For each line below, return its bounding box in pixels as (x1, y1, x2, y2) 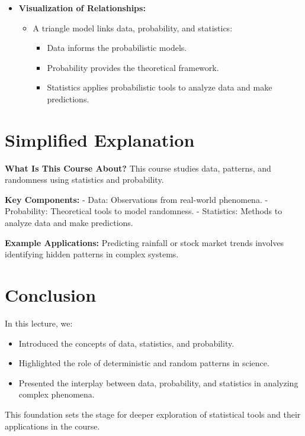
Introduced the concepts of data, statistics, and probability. (18, 337, 235, 349)
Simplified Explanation (5, 127, 195, 151)
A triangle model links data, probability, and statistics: (33, 21, 233, 34)
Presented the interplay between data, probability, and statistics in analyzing (18, 376, 298, 389)
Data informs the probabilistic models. (47, 41, 187, 54)
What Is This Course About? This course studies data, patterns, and (5, 162, 271, 174)
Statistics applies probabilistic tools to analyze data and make (47, 81, 272, 93)
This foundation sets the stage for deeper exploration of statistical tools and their (5, 408, 301, 420)
